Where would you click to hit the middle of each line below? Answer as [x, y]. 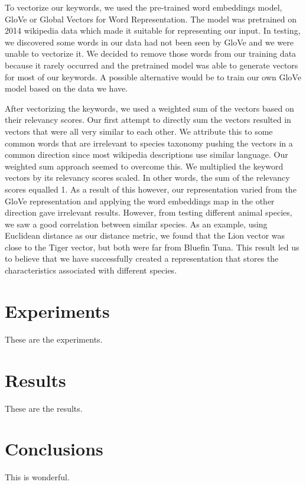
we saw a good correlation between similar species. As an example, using [136, 224]
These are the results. [44, 408]
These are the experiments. [54, 339]
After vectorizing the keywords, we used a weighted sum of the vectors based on [149, 108]
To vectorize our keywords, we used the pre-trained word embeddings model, [144, 7]
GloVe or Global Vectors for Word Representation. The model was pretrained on [151, 19]
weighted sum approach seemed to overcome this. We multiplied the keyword [144, 166]
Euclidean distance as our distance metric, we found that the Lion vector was [145, 235]
